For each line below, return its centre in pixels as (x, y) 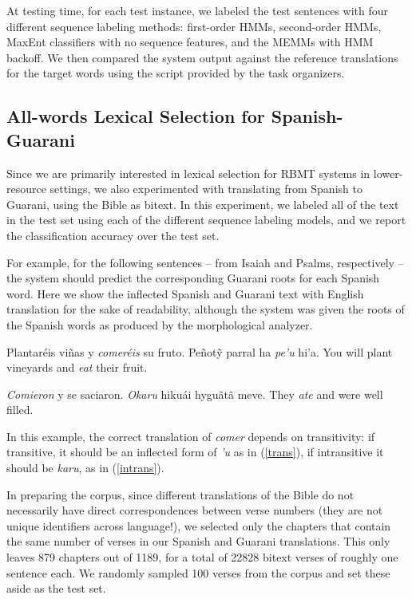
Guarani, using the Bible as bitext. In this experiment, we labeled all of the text (203, 204)
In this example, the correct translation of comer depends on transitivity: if (191, 436)
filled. (20, 410)
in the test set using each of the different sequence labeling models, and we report (206, 220)
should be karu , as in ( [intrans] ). (85, 468)
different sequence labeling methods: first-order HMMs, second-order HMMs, (194, 26)
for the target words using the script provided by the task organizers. (176, 73)
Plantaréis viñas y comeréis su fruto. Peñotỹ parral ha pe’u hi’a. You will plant (200, 351)
